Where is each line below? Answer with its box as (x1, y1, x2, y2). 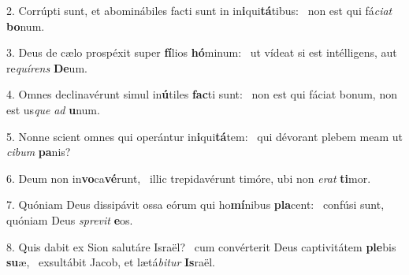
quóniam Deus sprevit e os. (6, 211, 133, 228)
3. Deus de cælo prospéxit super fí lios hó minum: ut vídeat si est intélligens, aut (6, 44, 397, 61)
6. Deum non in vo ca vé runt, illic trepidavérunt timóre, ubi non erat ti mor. (6, 169, 371, 186)
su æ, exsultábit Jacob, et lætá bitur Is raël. (6, 254, 215, 270)
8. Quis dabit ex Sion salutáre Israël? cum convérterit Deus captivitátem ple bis (6, 238, 396, 255)
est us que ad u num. (6, 101, 100, 117)
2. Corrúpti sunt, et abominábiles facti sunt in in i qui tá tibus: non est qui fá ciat (6, 2, 392, 18)
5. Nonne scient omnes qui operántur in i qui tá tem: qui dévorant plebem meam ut (6, 128, 403, 144)
